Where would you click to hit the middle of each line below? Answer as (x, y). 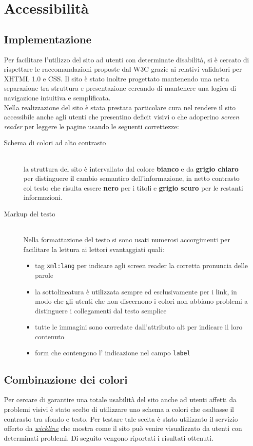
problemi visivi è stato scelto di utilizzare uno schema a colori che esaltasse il (119, 409)
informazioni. (43, 197)
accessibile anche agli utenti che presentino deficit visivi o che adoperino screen (122, 117)
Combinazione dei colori (66, 379)
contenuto (49, 336)
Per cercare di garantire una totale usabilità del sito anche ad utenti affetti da (120, 399)
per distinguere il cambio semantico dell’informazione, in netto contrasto (132, 178)
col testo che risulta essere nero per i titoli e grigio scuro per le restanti (133, 187)
